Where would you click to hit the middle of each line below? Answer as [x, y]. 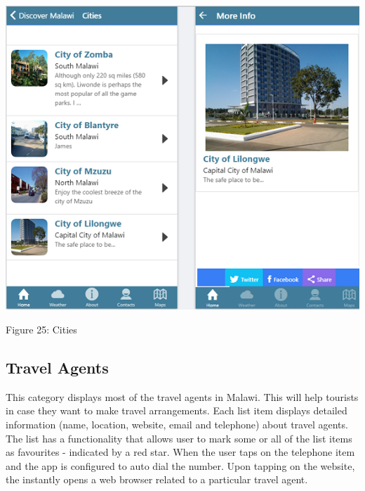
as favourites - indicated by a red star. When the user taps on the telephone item [180, 452]
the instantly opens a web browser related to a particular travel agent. [157, 479]
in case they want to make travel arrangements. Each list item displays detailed [177, 410]
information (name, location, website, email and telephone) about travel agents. [177, 424]
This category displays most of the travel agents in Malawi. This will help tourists [182, 396]
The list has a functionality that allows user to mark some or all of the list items [179, 438]
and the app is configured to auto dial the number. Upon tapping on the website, [180, 465]
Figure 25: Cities [41, 329]
